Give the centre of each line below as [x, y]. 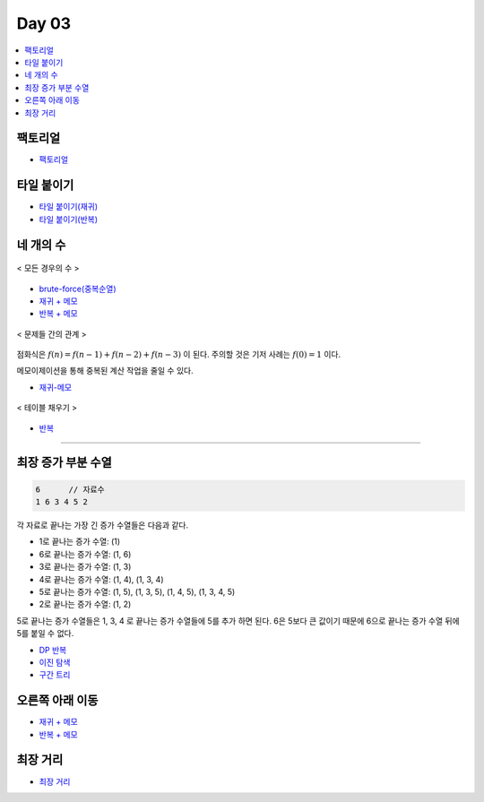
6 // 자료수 [70, 489]
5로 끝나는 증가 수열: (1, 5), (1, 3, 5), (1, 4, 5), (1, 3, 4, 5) [137, 591]
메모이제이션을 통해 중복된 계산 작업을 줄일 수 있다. [105, 371]
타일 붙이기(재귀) [69, 207]
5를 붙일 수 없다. [45, 634]
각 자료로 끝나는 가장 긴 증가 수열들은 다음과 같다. [103, 525]
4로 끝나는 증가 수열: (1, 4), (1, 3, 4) [101, 579]
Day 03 [44, 23]
